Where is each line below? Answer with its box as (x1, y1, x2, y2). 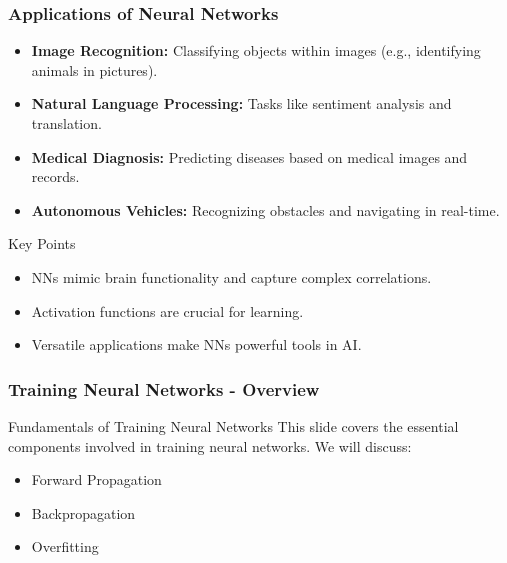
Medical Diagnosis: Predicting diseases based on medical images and (31, 146, 468, 167)
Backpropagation (31, 502, 136, 523)
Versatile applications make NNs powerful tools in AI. (31, 334, 362, 355)
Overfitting (31, 536, 99, 557)
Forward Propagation (31, 469, 162, 490)
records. (31, 166, 80, 187)
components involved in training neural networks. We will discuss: (8, 435, 412, 456)
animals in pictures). (31, 59, 158, 80)
